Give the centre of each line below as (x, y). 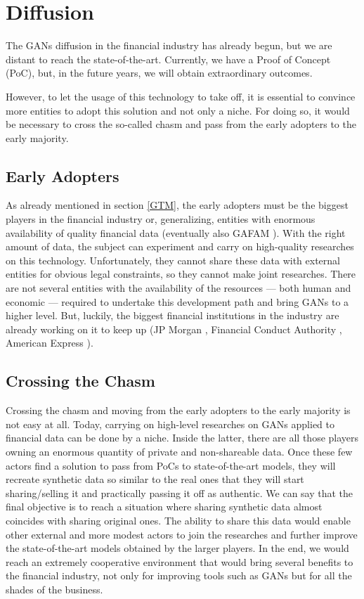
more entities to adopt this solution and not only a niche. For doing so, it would (178, 110)
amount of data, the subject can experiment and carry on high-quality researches (180, 246)
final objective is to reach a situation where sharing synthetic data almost (164, 507)
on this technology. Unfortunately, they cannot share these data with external (173, 260)
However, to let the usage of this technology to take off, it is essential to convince (181, 96)
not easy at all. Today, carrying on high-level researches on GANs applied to (170, 424)
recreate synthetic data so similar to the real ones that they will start (155, 479)
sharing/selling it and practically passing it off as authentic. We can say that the (180, 492)
